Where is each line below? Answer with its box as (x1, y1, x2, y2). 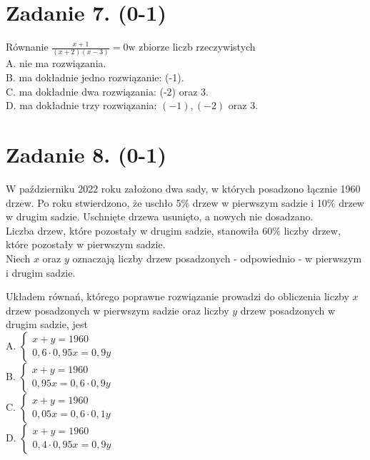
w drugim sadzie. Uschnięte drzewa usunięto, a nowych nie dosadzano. (6, 209, 314, 224)
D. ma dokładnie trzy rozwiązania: (6, 98, 157, 113)
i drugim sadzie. (6, 265, 76, 280)
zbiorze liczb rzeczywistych (139, 39, 256, 54)
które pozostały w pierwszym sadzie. (6, 237, 166, 252)
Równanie (6, 39, 49, 54)
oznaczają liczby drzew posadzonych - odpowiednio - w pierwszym (72, 250, 362, 265)
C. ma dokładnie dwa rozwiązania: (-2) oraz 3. (6, 83, 209, 98)
